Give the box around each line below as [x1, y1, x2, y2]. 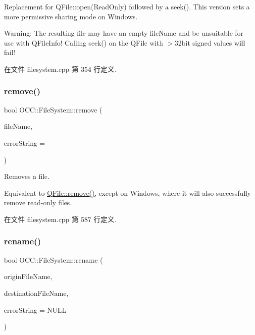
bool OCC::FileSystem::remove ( [4, 104, 102, 114]
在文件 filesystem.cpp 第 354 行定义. [4, 63, 116, 74]
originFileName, [4, 271, 52, 281]
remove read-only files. [4, 197, 72, 208]
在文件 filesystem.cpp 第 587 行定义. [4, 214, 116, 224]
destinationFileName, [4, 287, 69, 298]
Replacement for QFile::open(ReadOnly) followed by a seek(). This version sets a [4, 1, 250, 11]
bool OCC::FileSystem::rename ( [4, 254, 103, 265]
